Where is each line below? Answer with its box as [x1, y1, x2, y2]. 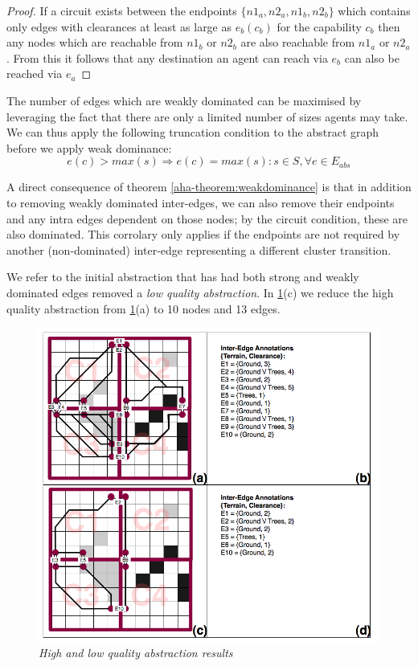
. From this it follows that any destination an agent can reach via [6, 49, 328, 66]
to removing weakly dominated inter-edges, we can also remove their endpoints [6, 194, 395, 210]
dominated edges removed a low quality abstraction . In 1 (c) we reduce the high [6, 284, 394, 300]
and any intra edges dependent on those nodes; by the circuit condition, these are [6, 210, 408, 227]
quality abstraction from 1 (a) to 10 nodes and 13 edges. [6, 300, 281, 317]
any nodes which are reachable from [6, 34, 183, 51]
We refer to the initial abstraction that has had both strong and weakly [6, 268, 359, 285]
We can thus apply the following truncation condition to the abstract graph [6, 124, 379, 141]
